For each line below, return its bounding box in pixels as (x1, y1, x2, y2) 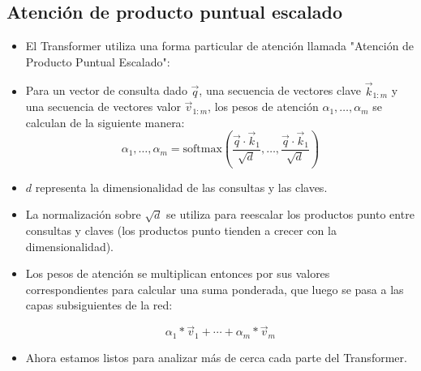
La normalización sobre (25, 206, 141, 223)
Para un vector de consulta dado (25, 82, 187, 99)
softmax (183, 143, 222, 156)
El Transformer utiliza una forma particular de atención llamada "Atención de (25, 37, 415, 54)
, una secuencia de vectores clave (199, 82, 361, 99)
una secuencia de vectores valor (25, 98, 181, 115)
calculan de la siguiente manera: (25, 113, 185, 130)
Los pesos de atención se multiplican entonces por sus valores (25, 265, 330, 282)
